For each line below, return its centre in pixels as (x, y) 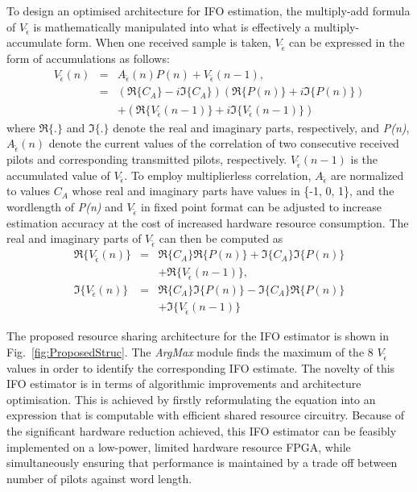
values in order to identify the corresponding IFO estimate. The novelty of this (201, 367)
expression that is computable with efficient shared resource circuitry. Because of (205, 415)
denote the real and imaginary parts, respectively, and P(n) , (261, 127)
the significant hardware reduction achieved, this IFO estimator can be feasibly (202, 430)
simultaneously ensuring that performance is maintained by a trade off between (202, 463)
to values (29, 191)
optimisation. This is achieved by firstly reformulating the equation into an (191, 399)
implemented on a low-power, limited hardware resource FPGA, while (179, 446)
